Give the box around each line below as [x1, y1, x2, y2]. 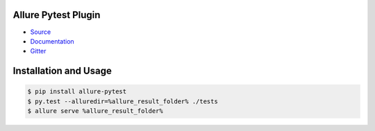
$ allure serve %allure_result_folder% [27, 107, 163, 115]
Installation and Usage [12, 65, 112, 77]
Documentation [30, 37, 74, 45]
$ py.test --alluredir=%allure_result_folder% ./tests [27, 97, 218, 105]
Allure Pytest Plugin [12, 9, 101, 21]
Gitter [30, 47, 47, 55]
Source [30, 28, 51, 36]
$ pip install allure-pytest [27, 87, 127, 96]
